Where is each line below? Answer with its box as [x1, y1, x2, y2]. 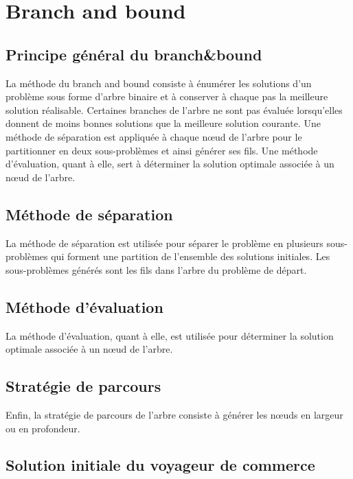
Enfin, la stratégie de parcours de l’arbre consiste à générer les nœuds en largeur [5, 407, 343, 421]
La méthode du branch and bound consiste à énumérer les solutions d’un [5, 75, 312, 90]
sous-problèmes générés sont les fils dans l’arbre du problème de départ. [5, 262, 307, 277]
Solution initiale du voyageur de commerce [5, 454, 315, 476]
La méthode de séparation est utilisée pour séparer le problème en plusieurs [5, 235, 323, 250]
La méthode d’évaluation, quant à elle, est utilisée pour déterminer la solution [5, 328, 334, 342]
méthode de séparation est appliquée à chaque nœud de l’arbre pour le [5, 129, 302, 143]
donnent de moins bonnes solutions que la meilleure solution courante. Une [5, 116, 321, 130]
